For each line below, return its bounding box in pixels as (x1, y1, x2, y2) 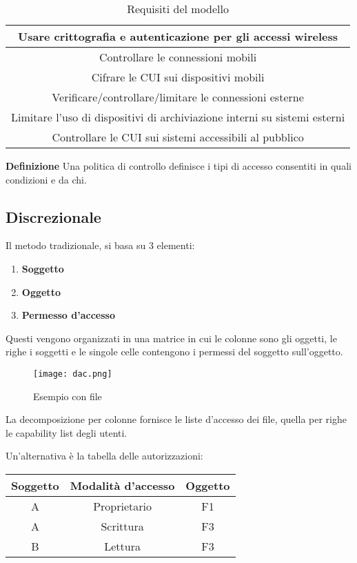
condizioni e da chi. (6, 172, 87, 186)
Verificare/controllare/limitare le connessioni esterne (52, 89, 304, 105)
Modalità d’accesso (70, 477, 175, 493)
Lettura (104, 537, 141, 554)
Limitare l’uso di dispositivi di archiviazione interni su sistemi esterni (11, 109, 345, 125)
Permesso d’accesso (21, 308, 115, 322)
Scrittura (101, 517, 144, 534)
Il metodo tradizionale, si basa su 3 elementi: (6, 238, 195, 253)
